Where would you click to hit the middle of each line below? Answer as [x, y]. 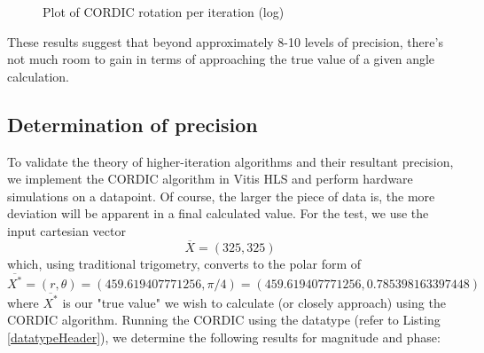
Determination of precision [133, 124]
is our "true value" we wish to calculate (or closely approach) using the [254, 302]
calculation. [39, 76]
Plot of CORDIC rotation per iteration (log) [164, 12]
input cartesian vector [66, 230]
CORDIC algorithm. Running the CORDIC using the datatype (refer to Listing [224, 320]
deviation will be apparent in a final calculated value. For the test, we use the [218, 213]
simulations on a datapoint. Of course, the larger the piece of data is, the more [221, 196]
